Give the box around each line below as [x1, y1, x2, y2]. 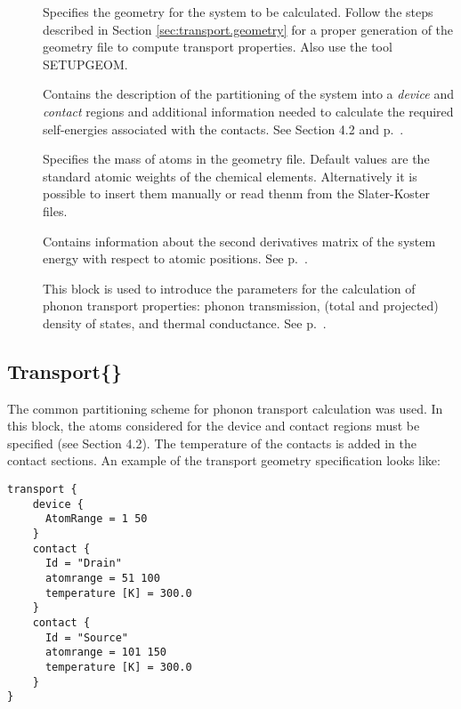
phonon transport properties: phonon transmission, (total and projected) [43, 296, 439, 315]
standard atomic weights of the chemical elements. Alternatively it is [43, 166, 417, 185]
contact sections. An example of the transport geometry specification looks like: [7, 451, 441, 470]
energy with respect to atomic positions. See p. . [43, 249, 308, 268]
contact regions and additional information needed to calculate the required [43, 101, 454, 120]
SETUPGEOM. [43, 54, 128, 73]
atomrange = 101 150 [44, 646, 166, 659]
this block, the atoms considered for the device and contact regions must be [7, 416, 420, 435]
